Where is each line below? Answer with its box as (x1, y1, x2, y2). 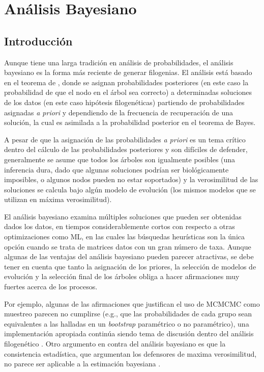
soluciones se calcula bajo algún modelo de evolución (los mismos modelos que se (4, 184, 256, 194)
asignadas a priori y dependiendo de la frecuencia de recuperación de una (4, 107, 233, 117)
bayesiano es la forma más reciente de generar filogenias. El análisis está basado (4, 67, 252, 78)
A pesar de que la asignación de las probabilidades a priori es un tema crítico (4, 134, 246, 144)
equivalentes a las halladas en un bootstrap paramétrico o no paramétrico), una (4, 318, 249, 329)
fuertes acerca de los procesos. (4, 281, 98, 292)
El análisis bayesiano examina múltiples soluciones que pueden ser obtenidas (4, 211, 242, 221)
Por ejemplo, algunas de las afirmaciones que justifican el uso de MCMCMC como (4, 298, 260, 309)
